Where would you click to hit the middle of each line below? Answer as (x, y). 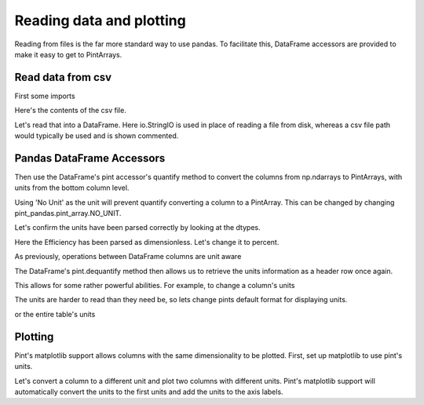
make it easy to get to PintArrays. (68, 54)
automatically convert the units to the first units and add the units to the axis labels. (149, 392)
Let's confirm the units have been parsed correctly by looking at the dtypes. (137, 228)
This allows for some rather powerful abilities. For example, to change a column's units (155, 286)
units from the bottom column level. (72, 188)
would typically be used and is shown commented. (97, 136)
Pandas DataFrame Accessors (90, 158)
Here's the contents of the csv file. (71, 111)
